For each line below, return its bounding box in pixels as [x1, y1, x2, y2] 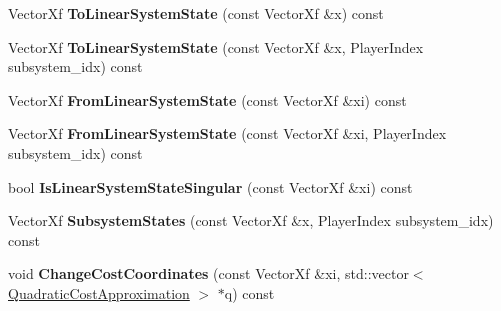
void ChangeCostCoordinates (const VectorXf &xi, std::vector [8, 263, 409, 284]
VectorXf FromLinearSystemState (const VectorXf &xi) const [8, 89, 407, 110]
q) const [224, 282, 275, 303]
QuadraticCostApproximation [8, 282, 190, 303]
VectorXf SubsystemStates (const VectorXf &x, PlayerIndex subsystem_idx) [8, 210, 494, 231]
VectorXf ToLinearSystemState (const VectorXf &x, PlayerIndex [8, 36, 424, 57]
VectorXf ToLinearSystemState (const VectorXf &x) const [8, 3, 384, 23]
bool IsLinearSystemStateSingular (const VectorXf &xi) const [8, 176, 413, 197]
